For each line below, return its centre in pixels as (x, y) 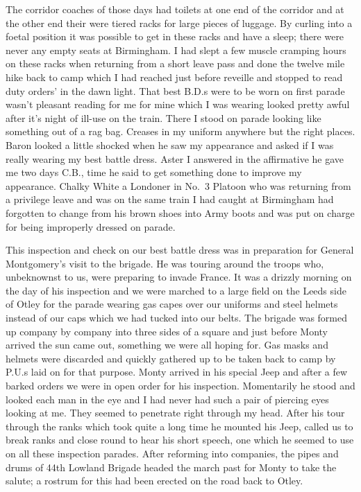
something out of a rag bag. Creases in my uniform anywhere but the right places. (180, 131)
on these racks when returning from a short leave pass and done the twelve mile (175, 63)
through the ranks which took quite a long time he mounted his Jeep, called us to (179, 426)
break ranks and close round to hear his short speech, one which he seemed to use (180, 440)
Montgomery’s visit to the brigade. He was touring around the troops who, (165, 263)
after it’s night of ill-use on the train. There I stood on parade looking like (163, 117)
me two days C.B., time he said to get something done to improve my (154, 172)
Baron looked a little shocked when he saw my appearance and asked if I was (170, 144)
